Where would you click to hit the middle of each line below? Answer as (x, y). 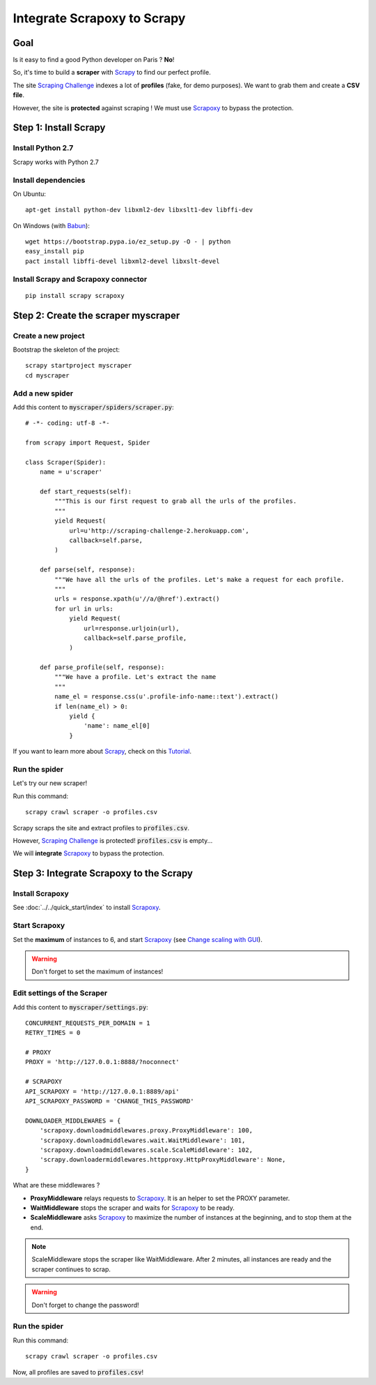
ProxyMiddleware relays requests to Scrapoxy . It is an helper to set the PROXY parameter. (160, 1198)
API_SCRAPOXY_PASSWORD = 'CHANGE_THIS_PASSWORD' (110, 1101)
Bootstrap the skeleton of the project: (66, 350)
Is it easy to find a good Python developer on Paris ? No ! (94, 60)
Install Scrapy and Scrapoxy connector (80, 279)
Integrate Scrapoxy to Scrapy (99, 18)
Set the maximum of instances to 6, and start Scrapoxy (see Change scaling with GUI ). (138, 939)
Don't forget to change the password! (85, 1305)
